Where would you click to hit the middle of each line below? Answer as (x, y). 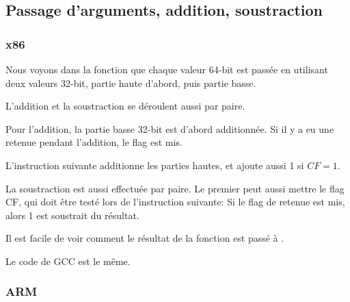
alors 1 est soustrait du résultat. (72, 215)
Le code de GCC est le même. (68, 261)
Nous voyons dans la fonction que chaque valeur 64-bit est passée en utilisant (167, 69)
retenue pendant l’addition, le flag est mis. (94, 142)
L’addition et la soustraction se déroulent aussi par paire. (125, 106)
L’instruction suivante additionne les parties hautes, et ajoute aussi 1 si (155, 165)
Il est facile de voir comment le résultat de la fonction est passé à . (145, 238)
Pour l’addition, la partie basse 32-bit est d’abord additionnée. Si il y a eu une (170, 128)
